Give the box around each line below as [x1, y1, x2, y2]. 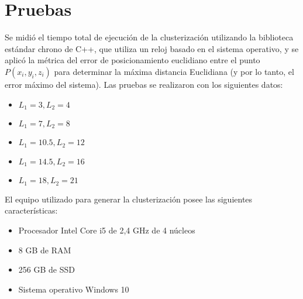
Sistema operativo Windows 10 [18, 283, 129, 295]
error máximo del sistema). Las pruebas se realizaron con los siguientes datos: [5, 78, 283, 90]
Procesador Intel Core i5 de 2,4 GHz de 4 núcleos [18, 224, 195, 236]
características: [5, 204, 58, 216]
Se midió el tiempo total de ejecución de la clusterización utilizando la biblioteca [5, 31, 294, 43]
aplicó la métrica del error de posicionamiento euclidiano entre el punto [5, 54, 260, 66]
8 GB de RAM [18, 243, 71, 256]
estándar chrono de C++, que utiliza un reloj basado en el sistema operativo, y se [5, 42, 299, 54]
